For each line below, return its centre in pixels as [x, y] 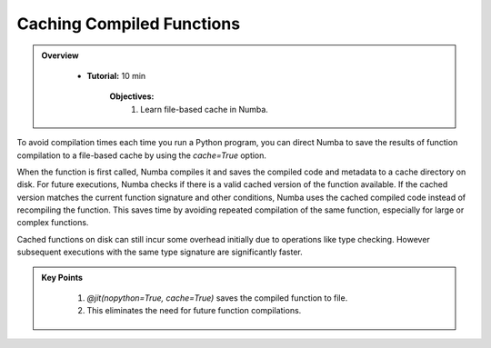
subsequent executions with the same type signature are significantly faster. [160, 252]
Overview [60, 55]
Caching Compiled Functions [129, 24]
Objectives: [132, 96]
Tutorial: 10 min [116, 75]
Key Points [62, 277]
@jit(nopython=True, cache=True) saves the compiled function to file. [217, 298]
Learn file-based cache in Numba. [204, 109]
